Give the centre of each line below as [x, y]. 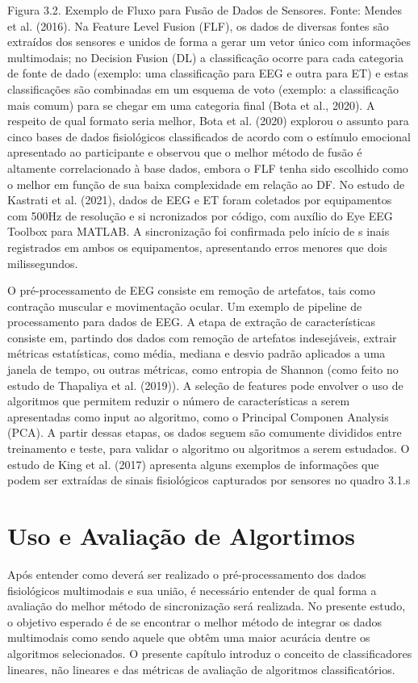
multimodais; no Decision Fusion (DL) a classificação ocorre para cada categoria [205, 57]
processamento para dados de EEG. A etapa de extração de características [192, 322]
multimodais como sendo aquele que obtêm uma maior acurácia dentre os [189, 637]
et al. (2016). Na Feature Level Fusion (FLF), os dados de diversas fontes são [198, 25]
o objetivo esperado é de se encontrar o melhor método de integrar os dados [195, 621]
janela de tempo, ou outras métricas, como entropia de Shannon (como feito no [203, 369]
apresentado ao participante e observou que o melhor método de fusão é [185, 152]
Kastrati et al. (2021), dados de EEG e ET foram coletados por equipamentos [200, 200]
